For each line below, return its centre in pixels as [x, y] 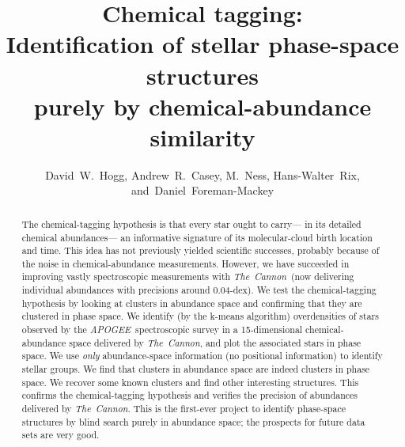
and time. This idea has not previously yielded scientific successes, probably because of [201, 250]
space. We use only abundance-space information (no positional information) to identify [202, 356]
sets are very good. [61, 435]
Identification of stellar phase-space [202, 44]
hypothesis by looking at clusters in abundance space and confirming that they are [192, 303]
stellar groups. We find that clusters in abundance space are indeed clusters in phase [196, 369]
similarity [202, 136]
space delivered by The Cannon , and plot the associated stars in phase [215, 342]
